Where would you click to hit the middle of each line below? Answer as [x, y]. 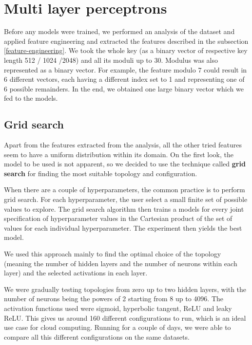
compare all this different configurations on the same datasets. [97, 336]
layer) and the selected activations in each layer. [76, 273]
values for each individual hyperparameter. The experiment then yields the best [123, 227]
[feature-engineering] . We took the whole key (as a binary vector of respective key [126, 50]
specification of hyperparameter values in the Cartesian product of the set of [118, 218]
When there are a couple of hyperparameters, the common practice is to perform [125, 190]
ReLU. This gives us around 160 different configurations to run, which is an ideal [125, 318]
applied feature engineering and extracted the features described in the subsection [126, 41]
